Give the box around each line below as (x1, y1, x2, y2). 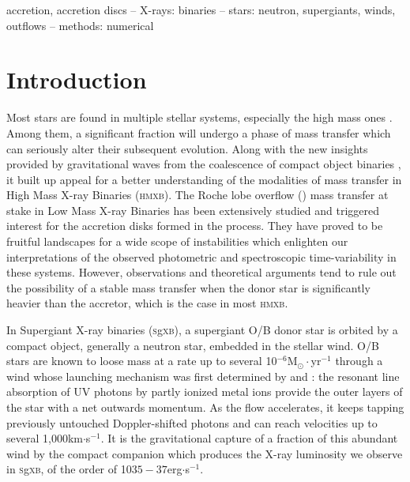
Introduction (6, 63, 147, 96)
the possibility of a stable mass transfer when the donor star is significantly (6, 279, 371, 296)
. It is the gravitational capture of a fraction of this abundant (100, 430, 398, 446)
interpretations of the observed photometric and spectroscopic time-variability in (6, 248, 397, 265)
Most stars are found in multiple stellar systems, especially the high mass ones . (6, 109, 393, 126)
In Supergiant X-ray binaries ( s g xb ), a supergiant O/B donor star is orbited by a (6, 322, 398, 338)
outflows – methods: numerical (6, 17, 154, 33)
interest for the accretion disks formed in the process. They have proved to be (6, 217, 383, 234)
